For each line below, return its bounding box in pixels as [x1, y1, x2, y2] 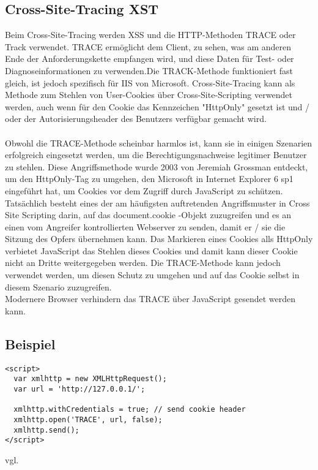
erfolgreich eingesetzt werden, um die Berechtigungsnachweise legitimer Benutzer [5, 148, 307, 161]
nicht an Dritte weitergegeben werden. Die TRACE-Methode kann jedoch [5, 256, 281, 269]
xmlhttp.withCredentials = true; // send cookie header [13, 405, 246, 414]
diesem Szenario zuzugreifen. [5, 280, 112, 293]
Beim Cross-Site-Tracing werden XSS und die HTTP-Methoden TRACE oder [5, 28, 296, 41]
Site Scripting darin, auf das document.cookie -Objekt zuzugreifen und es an [5, 208, 292, 221]
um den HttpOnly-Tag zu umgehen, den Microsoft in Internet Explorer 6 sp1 [5, 172, 294, 185]
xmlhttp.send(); [13, 425, 79, 434]
